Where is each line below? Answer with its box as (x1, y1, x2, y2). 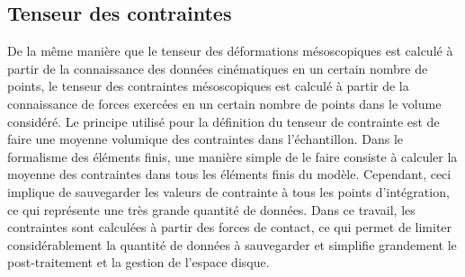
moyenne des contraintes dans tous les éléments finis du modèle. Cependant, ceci (7, 165, 452, 183)
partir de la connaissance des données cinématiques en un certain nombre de (7, 58, 428, 77)
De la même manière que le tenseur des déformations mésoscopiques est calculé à (7, 41, 453, 60)
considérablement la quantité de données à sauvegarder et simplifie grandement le (7, 235, 457, 254)
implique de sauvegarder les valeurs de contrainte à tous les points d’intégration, (7, 182, 450, 201)
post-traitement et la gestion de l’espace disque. (7, 253, 270, 272)
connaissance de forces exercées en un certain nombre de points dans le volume (7, 94, 442, 112)
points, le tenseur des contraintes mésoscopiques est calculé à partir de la (7, 76, 409, 95)
